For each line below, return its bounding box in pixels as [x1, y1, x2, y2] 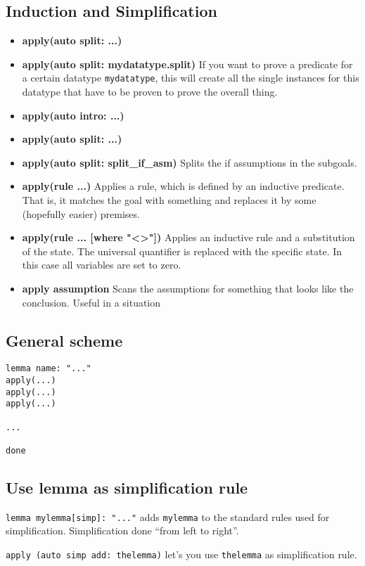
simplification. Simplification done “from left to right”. [6, 523, 239, 538]
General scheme [6, 329, 123, 351]
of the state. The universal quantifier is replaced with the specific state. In [22, 243, 342, 258]
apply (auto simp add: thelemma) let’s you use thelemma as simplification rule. [6, 547, 357, 562]
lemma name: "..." [6, 364, 91, 374]
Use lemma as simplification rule [6, 477, 248, 499]
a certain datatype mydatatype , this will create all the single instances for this [22, 70, 359, 85]
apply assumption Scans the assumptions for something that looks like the [22, 281, 354, 295]
